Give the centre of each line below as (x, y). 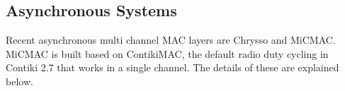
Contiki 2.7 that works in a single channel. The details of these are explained (172, 67)
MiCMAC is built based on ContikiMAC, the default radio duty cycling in (167, 53)
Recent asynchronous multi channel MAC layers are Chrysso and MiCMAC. (171, 40)
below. (19, 81)
